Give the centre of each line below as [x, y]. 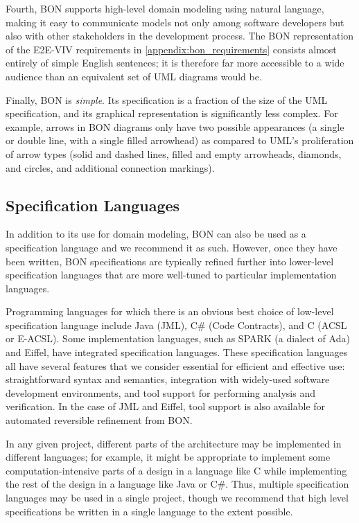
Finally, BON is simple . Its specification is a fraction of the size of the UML [167, 99]
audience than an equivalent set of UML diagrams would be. [134, 76]
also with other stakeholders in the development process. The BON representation [180, 36]
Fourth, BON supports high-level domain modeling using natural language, [165, 8]
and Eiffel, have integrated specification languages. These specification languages [177, 352]
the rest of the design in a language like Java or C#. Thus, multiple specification [177, 484]
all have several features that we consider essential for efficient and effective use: [175, 365]
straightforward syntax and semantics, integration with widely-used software [168, 379]
